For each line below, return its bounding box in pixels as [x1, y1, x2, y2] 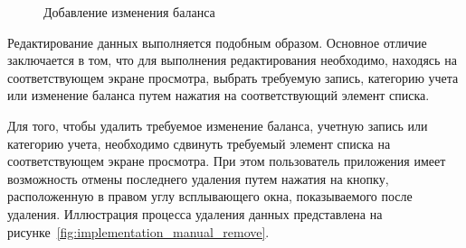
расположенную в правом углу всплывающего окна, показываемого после [7, 187, 413, 206]
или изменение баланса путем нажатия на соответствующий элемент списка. [7, 86, 430, 105]
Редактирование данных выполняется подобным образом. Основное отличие [7, 32, 427, 51]
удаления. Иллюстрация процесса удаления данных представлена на [7, 204, 383, 223]
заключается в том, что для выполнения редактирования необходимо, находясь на [7, 51, 457, 69]
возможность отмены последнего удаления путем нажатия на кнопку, [7, 169, 389, 188]
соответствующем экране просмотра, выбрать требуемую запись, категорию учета [7, 68, 459, 87]
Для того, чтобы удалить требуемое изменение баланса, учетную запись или [7, 115, 428, 134]
